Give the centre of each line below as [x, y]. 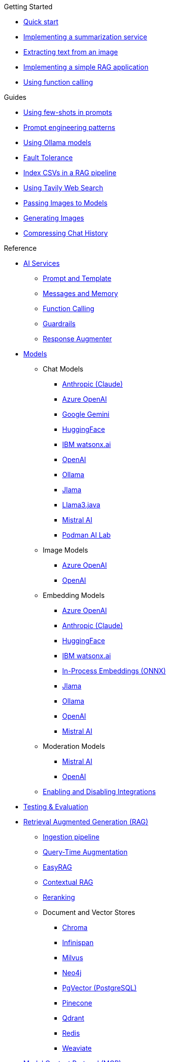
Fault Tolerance [48, 158]
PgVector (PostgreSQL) [100, 988]
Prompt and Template [77, 278]
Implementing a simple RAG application [86, 67]
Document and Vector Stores [89, 912]
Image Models [66, 550]
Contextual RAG [68, 882]
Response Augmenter [77, 339]
